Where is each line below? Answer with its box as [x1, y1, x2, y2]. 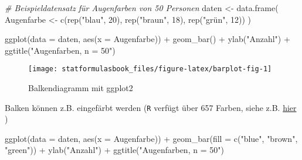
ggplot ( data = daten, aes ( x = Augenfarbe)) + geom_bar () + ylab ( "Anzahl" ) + [5, 33, 290, 45]
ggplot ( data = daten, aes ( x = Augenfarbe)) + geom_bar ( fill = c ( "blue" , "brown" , [5, 132, 298, 144]
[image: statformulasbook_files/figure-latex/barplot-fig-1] [28, 65, 272, 74]
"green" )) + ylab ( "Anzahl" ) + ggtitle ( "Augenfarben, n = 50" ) [5, 144, 224, 156]
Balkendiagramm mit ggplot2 [28, 82, 133, 94]
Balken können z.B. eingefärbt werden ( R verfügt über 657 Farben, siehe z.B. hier [5, 101, 297, 113]
